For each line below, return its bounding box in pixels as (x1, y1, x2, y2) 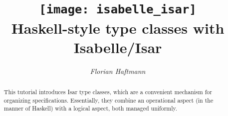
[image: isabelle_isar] (39, 2, 197, 17)
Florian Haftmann (90, 65, 146, 76)
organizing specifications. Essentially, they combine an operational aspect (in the (3, 96, 214, 104)
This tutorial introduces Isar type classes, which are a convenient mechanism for (3, 88, 212, 96)
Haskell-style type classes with (11, 17, 225, 38)
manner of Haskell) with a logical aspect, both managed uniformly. (3, 104, 178, 113)
